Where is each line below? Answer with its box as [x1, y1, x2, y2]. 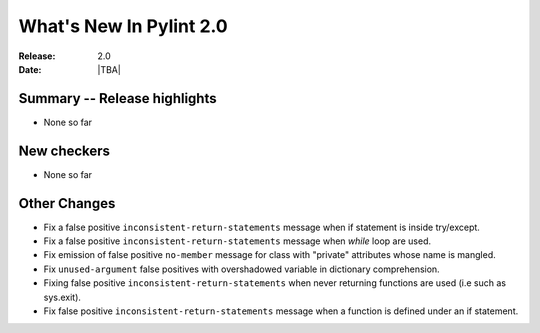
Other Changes [18, 195, 116, 212]
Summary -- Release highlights [18, 90, 217, 107]
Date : [18, 63, 42, 75]
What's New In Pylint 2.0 [18, 15, 229, 37]
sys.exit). [43, 291, 82, 303]
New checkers [18, 142, 110, 159]
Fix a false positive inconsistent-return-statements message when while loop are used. [43, 235, 432, 247]
